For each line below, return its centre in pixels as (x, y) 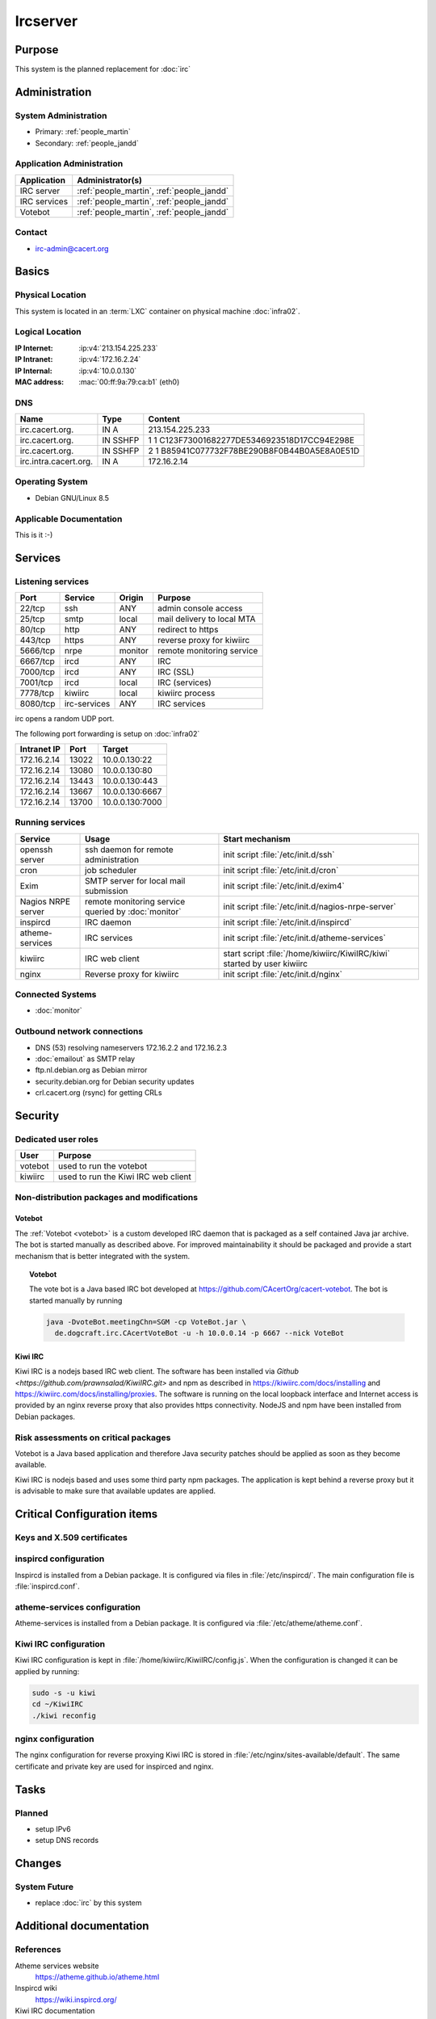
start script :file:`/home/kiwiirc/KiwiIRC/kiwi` (307, 953)
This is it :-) (34, 535)
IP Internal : (34, 371)
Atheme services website (57, 1966)
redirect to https (188, 630)
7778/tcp (37, 693)
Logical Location (48, 332)
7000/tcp (38, 672)
